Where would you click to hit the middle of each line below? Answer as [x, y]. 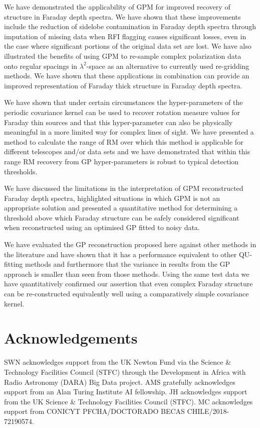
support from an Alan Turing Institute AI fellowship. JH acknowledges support [126, 392]
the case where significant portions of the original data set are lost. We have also [128, 46]
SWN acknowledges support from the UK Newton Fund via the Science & [118, 362]
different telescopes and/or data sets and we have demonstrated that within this [127, 151]
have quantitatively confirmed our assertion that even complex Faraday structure [128, 284]
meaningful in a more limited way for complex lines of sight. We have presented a [129, 132]
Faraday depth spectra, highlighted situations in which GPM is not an [112, 198]
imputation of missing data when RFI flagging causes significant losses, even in [125, 36]
